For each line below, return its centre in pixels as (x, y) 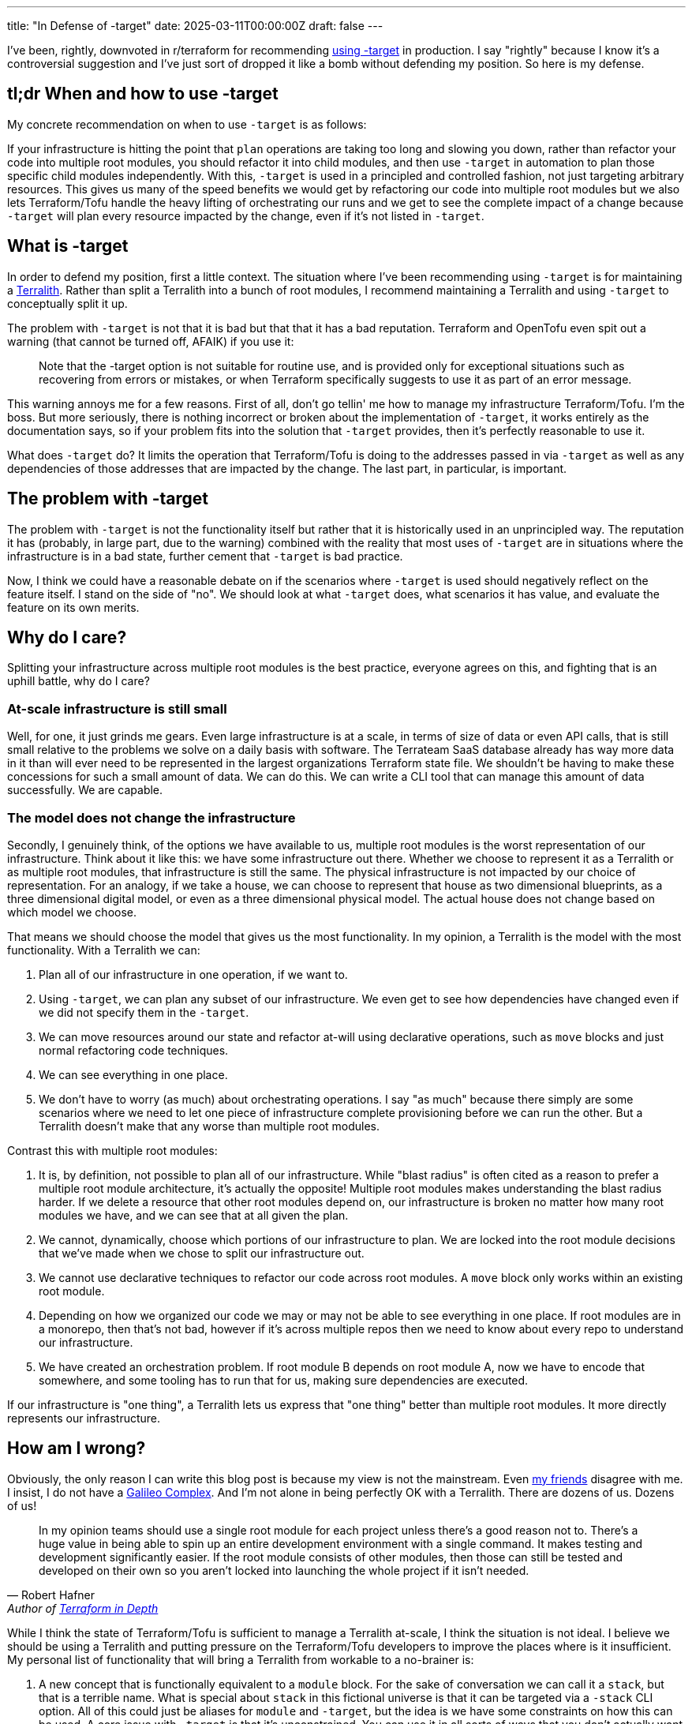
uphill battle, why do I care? (79, 681)
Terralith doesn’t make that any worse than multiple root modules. (209, 1126)
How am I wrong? (77, 1449)
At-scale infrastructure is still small (117, 708)
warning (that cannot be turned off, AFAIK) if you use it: (151, 341)
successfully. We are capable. (85, 790)
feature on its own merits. (73, 607)
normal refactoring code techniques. (134, 1050)
